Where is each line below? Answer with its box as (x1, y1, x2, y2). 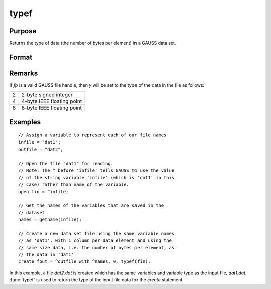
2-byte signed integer (21, 91, 73, 98)
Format (9, 53, 33, 61)
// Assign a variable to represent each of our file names (18, 132, 167, 138)
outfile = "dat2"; (18, 147, 64, 153)
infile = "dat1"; (18, 139, 61, 145)
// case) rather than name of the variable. (18, 182, 130, 188)
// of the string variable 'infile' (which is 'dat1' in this (18, 175, 175, 180)
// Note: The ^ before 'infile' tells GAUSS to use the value (18, 168, 175, 173)
